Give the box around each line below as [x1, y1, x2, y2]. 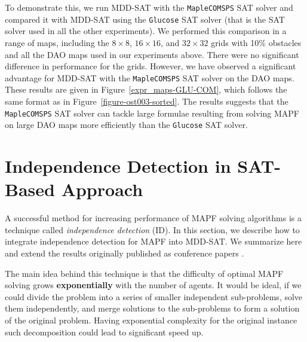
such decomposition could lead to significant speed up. [5, 325, 204, 338]
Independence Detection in [5, 154, 231, 178]
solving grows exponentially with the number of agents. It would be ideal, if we [5, 279, 302, 291]
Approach [61, 177, 143, 201]
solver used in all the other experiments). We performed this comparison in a [5, 25, 287, 37]
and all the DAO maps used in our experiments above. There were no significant [5, 48, 299, 60]
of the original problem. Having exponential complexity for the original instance [5, 313, 297, 326]
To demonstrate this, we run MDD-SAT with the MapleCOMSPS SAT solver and [5, 1, 293, 13]
